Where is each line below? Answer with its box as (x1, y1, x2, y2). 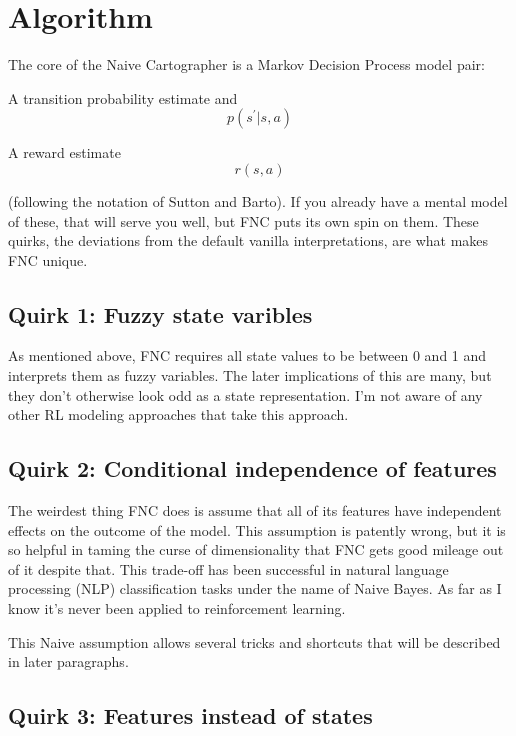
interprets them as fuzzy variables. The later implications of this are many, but (8, 365, 492, 386)
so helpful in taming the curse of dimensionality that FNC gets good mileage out (8, 539, 504, 560)
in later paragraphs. (8, 651, 129, 672)
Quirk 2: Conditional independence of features (8, 453, 497, 484)
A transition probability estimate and (8, 87, 238, 108)
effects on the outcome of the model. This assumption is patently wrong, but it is (8, 519, 506, 540)
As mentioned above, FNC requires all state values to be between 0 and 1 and (8, 345, 487, 366)
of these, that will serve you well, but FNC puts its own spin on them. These (8, 210, 479, 231)
